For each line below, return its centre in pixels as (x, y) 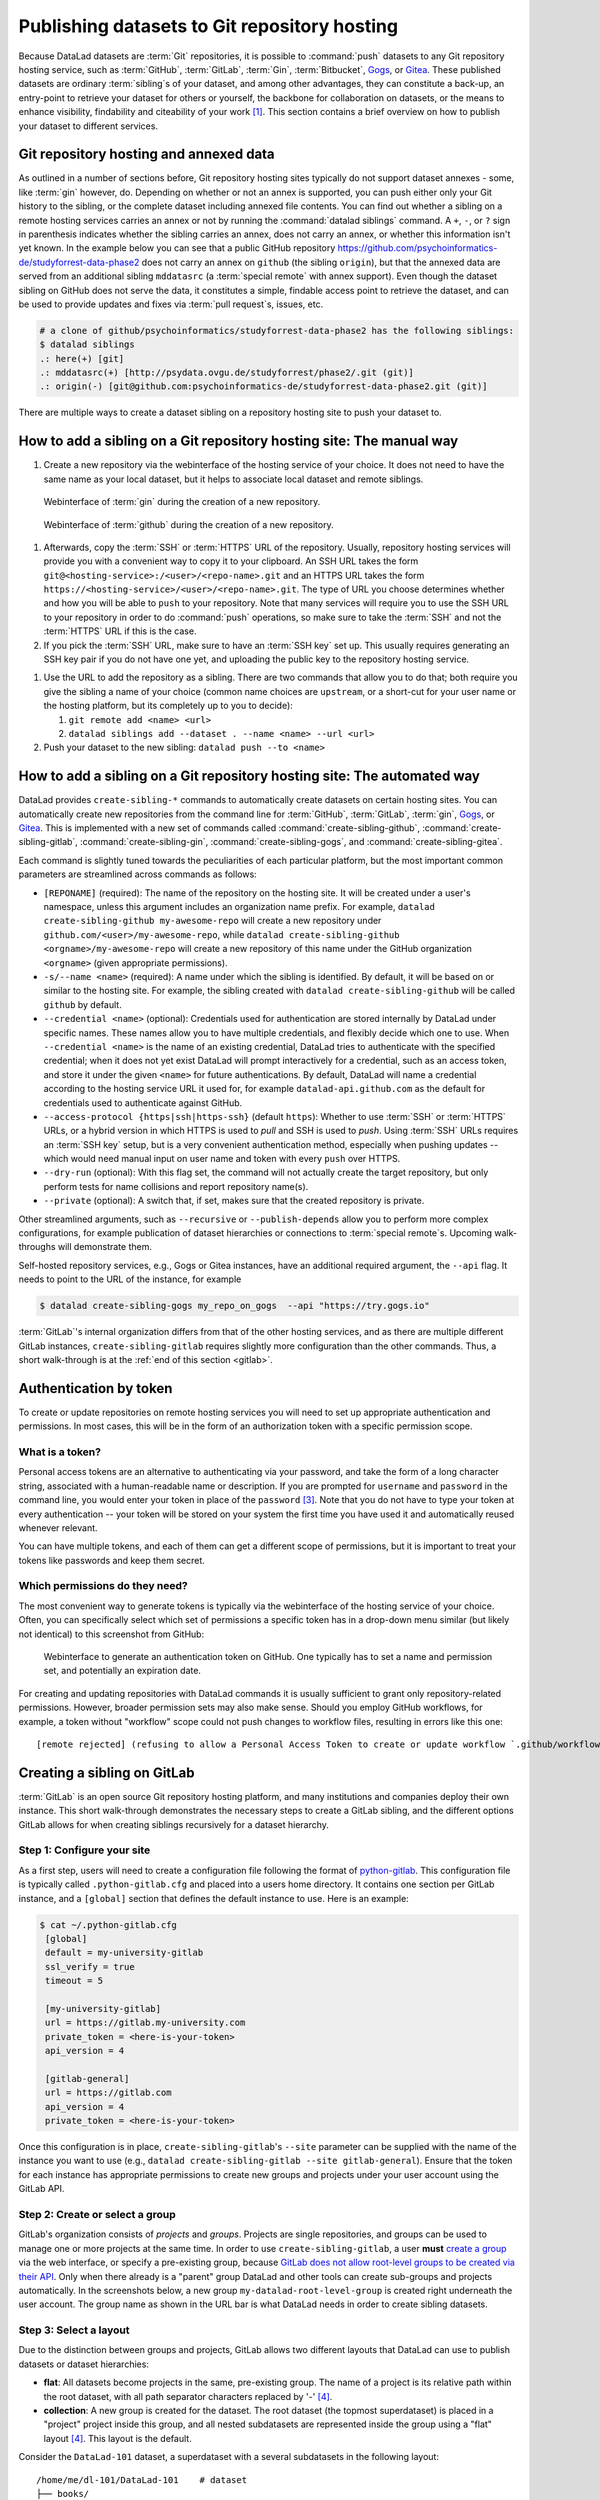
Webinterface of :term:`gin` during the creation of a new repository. (182, 502)
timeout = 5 (74, 1981)
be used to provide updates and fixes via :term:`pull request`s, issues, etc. (171, 304)
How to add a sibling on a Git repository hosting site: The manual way (238, 441)
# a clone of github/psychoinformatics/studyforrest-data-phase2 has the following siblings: (277, 330)
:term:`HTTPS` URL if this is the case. (120, 631)
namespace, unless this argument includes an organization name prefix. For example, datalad (239, 907)
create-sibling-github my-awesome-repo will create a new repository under (212, 921)
